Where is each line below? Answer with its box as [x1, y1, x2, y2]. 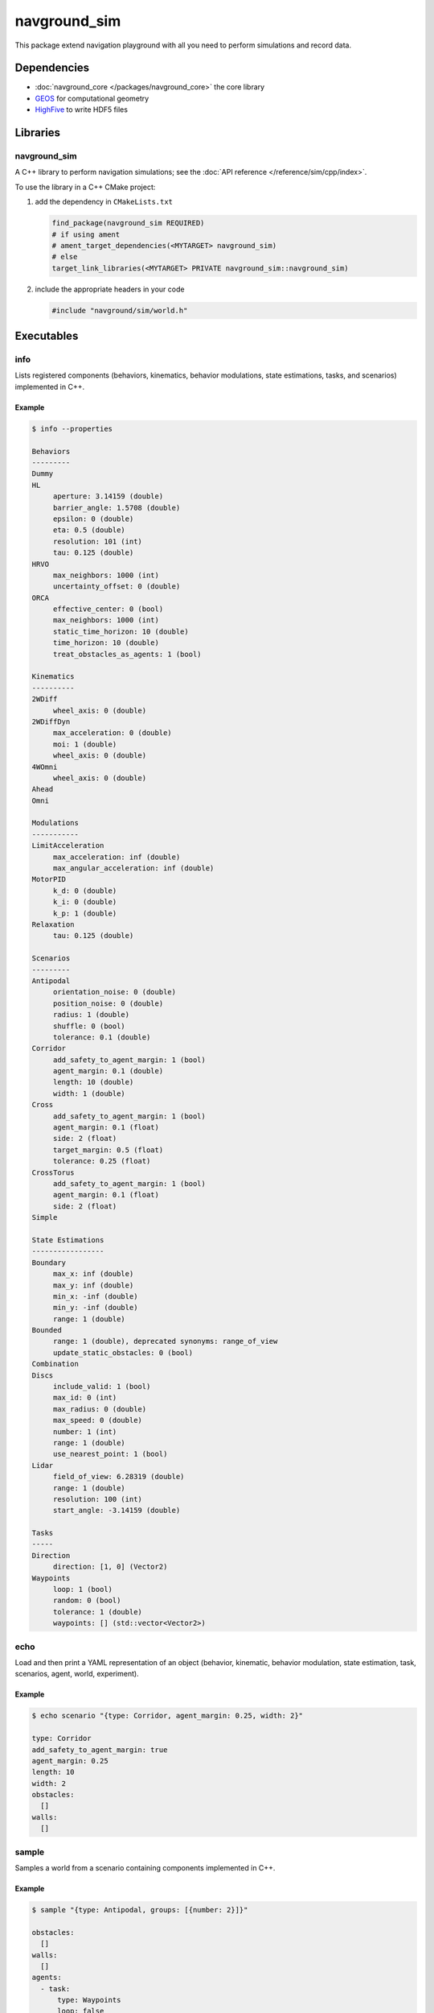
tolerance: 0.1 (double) [52, 1032, 151, 1042]
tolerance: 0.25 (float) [52, 1156, 151, 1166]
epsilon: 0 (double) [52, 514, 134, 523]
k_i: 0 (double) [52, 898, 117, 907]
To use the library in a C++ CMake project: [14, 182, 156, 192]
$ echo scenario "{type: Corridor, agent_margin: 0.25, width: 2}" [31, 1711, 304, 1721]
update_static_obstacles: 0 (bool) [52, 1348, 193, 1357]
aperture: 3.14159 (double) [52, 492, 164, 501]
